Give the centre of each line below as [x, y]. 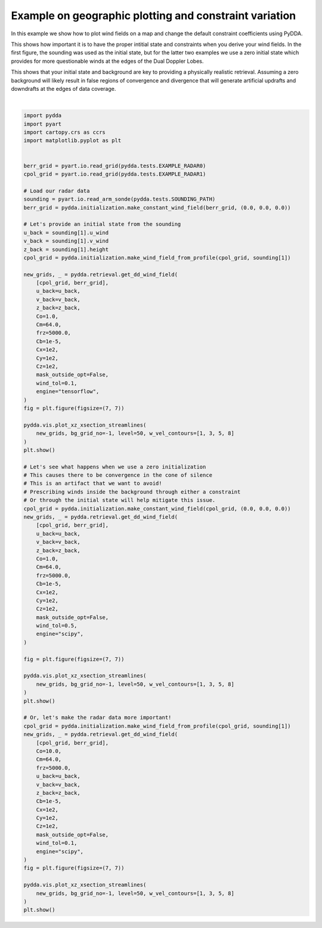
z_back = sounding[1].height [66, 249]
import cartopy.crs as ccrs [64, 132]
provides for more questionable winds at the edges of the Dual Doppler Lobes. [107, 61]
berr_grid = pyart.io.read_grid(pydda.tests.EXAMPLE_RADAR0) [115, 166]
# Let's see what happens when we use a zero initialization [115, 467]
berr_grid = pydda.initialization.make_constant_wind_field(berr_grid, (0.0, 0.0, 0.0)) [157, 207]
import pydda [43, 116]
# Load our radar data [57, 191]
